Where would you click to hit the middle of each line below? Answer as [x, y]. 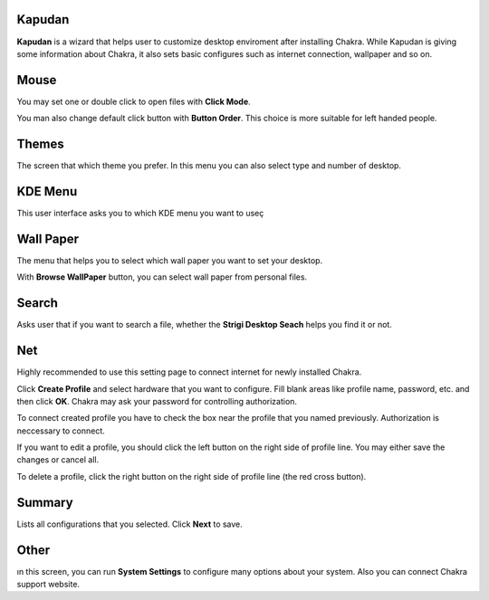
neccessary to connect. [61, 431]
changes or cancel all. [58, 460]
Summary [45, 502]
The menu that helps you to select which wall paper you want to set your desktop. [170, 260]
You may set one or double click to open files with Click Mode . [134, 101]
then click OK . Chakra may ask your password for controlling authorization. [157, 401]
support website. [48, 585]
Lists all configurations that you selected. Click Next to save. [130, 524]
